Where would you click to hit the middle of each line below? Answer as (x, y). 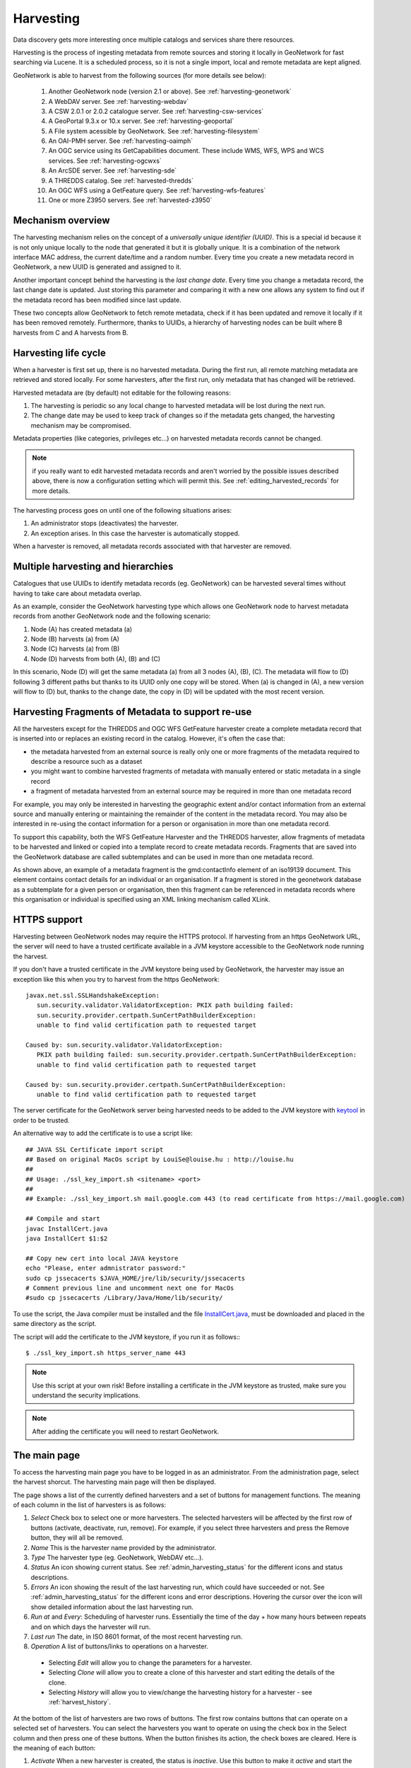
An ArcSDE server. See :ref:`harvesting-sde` (113, 170)
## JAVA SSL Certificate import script (95, 1150)
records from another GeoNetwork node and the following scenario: (112, 616)
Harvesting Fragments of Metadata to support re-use (132, 712)
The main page (47, 1455)
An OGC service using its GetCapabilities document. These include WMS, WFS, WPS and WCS (186, 151)
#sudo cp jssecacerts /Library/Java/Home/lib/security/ (124, 1298)
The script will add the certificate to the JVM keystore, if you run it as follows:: (126, 1337)
